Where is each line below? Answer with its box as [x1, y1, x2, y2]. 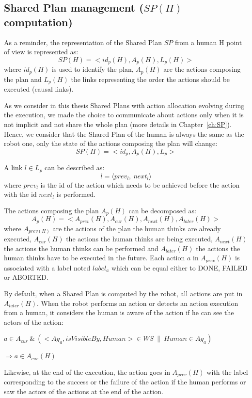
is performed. [56, 189, 96, 199]
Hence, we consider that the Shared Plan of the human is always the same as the [4, 128, 244, 139]
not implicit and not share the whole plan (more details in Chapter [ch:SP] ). [4, 119, 232, 129]
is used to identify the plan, [52, 64, 134, 74]
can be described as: [45, 162, 105, 173]
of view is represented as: [4, 47, 79, 57]
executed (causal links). [4, 84, 74, 94]
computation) [4, 14, 73, 29]
